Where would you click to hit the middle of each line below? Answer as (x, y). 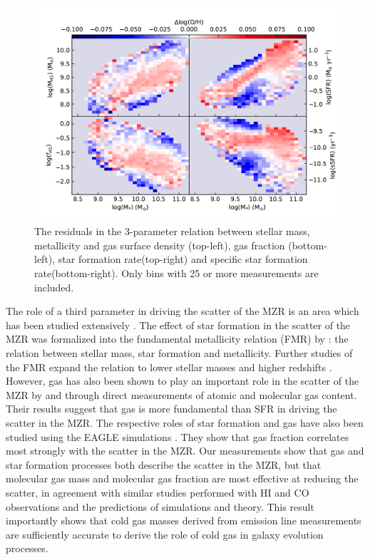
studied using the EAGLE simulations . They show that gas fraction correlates (178, 436)
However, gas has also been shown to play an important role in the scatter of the (183, 381)
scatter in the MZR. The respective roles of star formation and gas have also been (185, 422)
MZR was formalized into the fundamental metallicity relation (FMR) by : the (177, 339)
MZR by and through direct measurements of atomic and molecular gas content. (181, 394)
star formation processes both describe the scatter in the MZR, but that (164, 464)
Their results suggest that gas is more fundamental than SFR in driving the (171, 409)
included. (54, 287)
